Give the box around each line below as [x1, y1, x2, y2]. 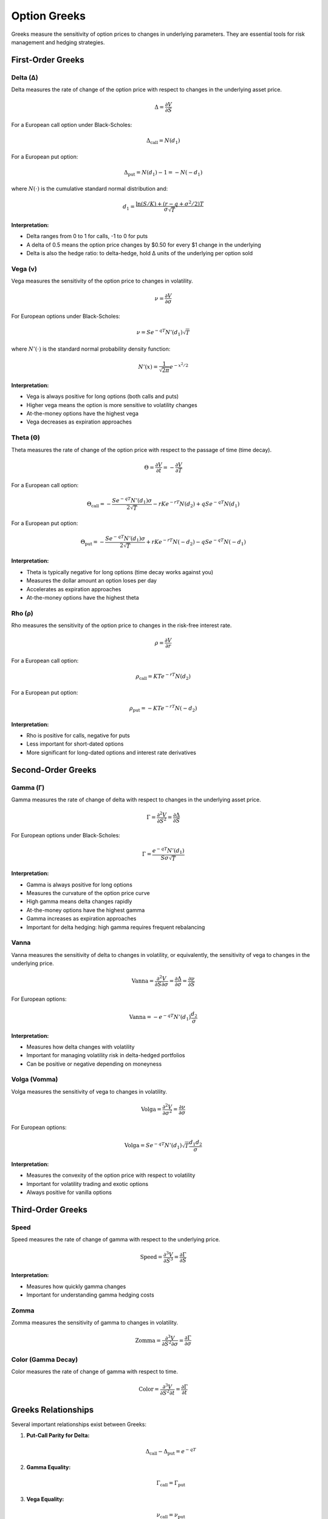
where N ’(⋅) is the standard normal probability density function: [11, 345, 171, 352]
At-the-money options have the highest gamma [26, 906, 145, 914]
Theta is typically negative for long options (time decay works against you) [26, 568, 214, 575]
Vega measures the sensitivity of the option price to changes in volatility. [11, 277, 194, 285]
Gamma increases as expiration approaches [26, 915, 137, 922]
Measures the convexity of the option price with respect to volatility [26, 1171, 196, 1179]
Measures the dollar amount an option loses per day [26, 577, 157, 585]
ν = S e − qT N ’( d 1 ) [136, 328, 183, 337]
